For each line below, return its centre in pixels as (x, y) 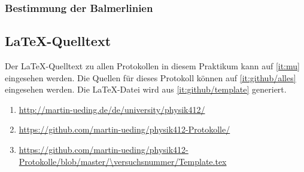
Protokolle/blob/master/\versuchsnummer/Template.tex (123, 161)
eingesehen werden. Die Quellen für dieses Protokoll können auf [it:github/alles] (151, 77)
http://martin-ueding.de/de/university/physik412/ (112, 109)
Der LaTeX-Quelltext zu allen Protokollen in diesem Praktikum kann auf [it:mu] (152, 66)
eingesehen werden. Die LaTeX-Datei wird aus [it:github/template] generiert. (146, 89)
